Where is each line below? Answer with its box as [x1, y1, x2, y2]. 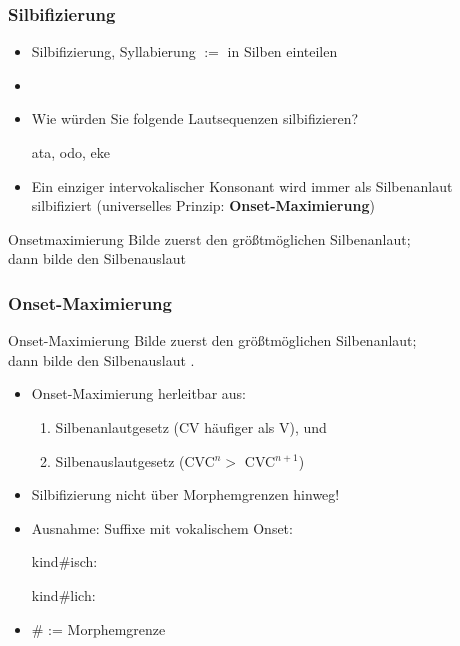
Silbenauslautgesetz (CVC [55, 450, 215, 471]
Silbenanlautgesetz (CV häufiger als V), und [55, 416, 327, 437]
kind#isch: [31, 551, 98, 572]
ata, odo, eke [31, 142, 110, 162]
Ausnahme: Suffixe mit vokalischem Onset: [31, 517, 293, 538]
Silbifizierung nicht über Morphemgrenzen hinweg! [31, 484, 340, 505]
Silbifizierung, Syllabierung [31, 41, 196, 62]
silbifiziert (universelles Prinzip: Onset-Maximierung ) [31, 195, 375, 216]
